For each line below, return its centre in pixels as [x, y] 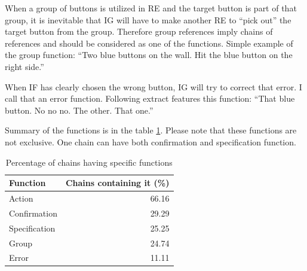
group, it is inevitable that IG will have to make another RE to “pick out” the [148, 19]
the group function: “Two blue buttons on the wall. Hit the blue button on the [149, 55]
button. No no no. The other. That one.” [79, 110]
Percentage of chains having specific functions [89, 162]
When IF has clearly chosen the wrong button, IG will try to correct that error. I [153, 86]
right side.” [24, 66]
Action [21, 198]
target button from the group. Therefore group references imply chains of [139, 31]
